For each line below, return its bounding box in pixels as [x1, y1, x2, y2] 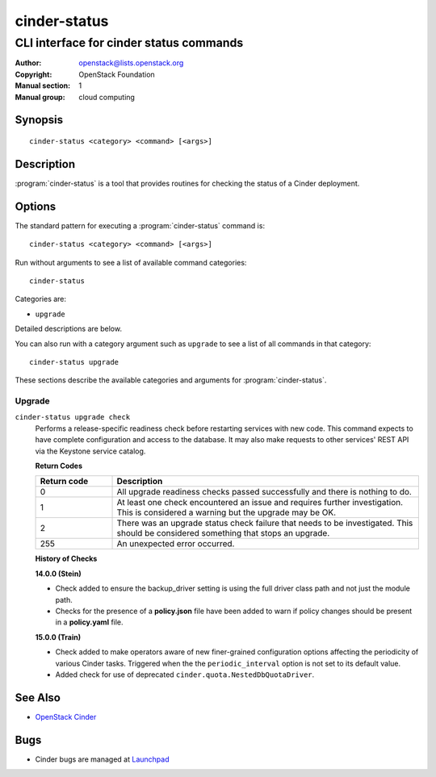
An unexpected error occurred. [116, 538, 235, 549]
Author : [15, 58, 42, 68]
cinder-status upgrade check [15, 412, 131, 422]
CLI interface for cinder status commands [15, 36, 244, 50]
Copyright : [15, 69, 52, 79]
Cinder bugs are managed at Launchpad [35, 754, 170, 764]
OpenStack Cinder [35, 712, 97, 721]
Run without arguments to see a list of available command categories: [15, 257, 247, 267]
